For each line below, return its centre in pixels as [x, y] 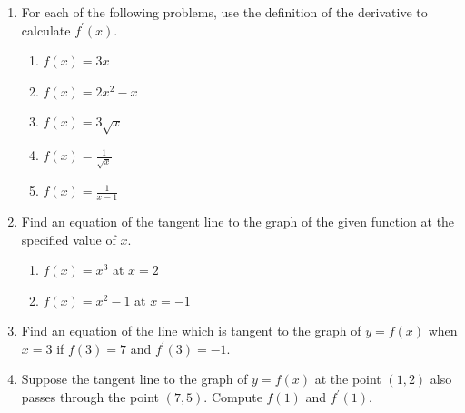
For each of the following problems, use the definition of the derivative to [224, 12]
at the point [348, 379]
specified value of [69, 239]
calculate [46, 30]
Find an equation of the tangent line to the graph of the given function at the [238, 221]
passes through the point [90, 397]
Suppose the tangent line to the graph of [134, 379]
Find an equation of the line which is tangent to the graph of [191, 331]
